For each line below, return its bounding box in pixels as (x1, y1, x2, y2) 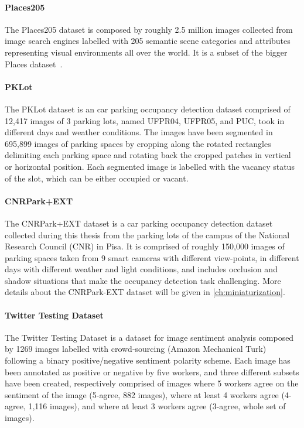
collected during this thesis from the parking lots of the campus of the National (5, 228, 290, 241)
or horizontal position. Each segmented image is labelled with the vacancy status (5, 160, 295, 172)
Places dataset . (5, 57, 63, 70)
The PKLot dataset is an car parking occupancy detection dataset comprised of (5, 102, 291, 115)
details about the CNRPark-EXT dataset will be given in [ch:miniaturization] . (5, 286, 285, 298)
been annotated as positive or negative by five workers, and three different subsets (5, 365, 299, 378)
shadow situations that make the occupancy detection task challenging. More (5, 274, 281, 286)
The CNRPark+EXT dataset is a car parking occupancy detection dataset (5, 217, 273, 229)
